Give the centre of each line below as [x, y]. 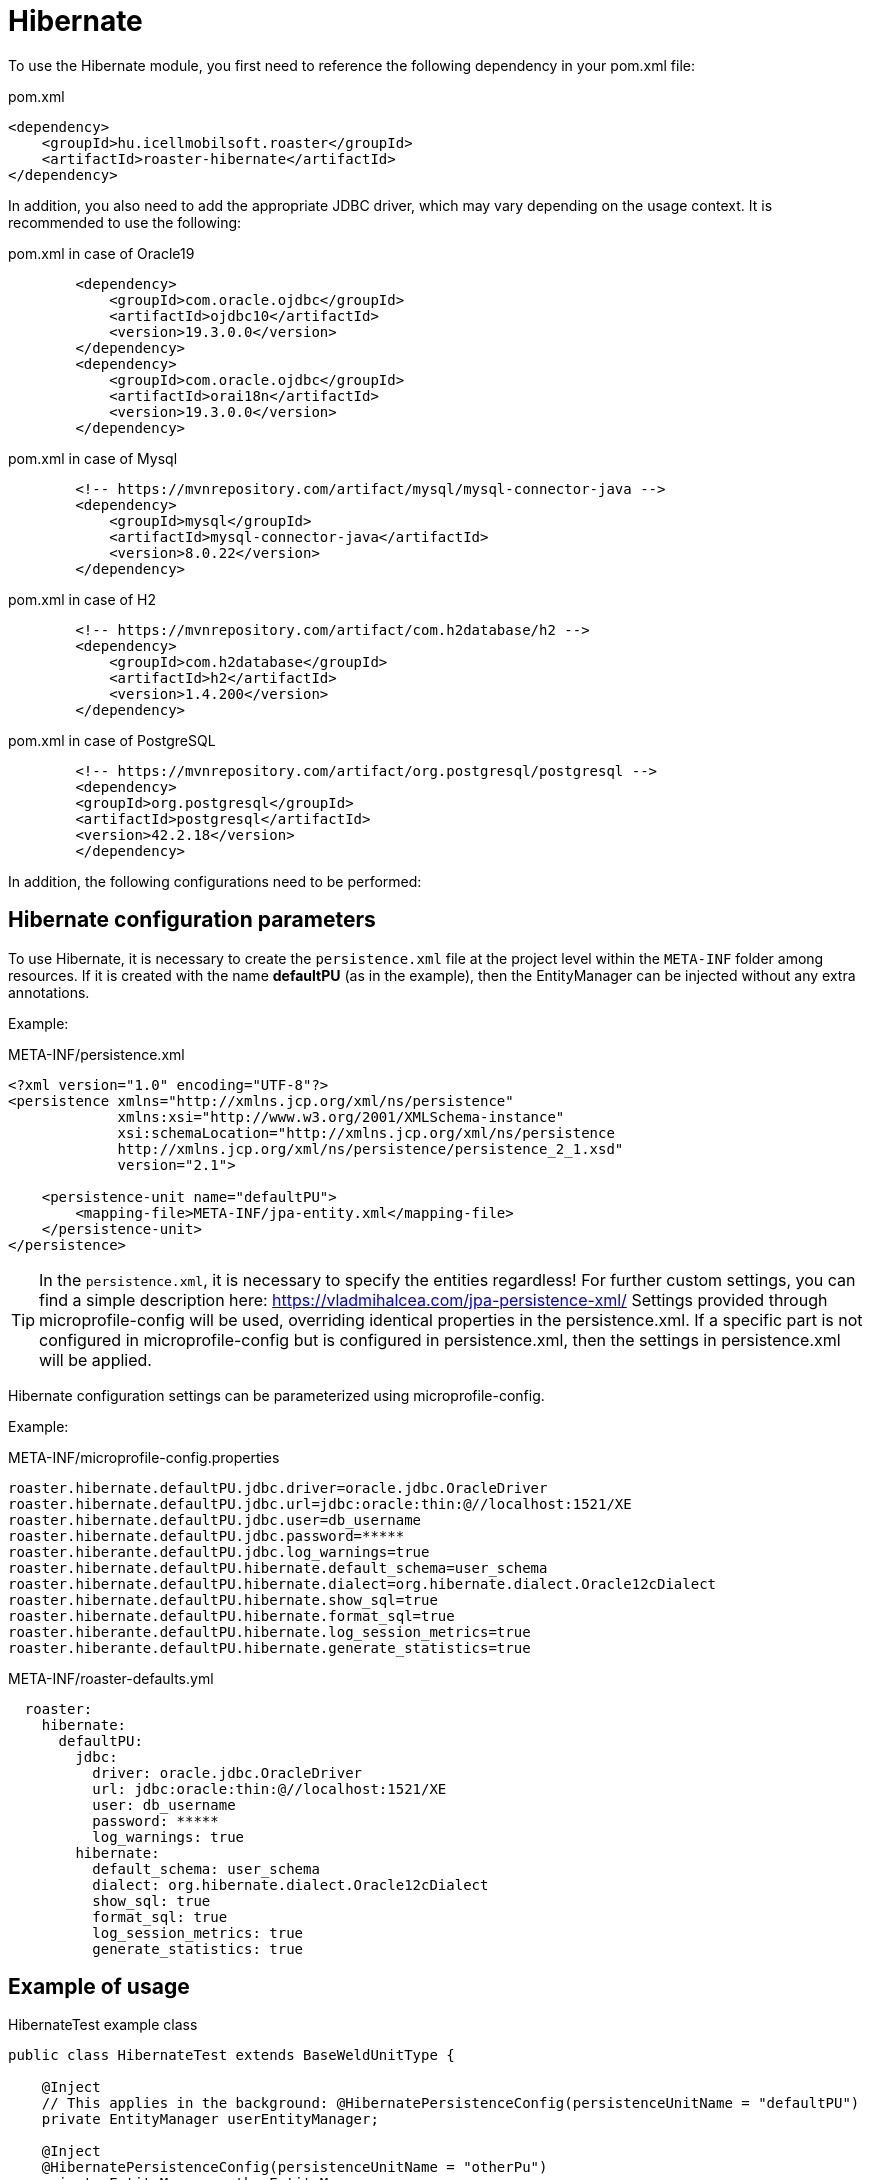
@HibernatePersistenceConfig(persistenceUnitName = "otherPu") [294, 2167]
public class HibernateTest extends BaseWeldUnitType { [231, 2055]
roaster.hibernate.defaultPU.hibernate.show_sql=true [223, 1599]
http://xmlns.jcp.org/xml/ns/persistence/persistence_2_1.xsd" [370, 1148]
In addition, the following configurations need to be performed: [215, 881]
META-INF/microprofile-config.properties [144, 1457]
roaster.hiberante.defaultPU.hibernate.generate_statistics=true [269, 1647]
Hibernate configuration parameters [192, 920]
